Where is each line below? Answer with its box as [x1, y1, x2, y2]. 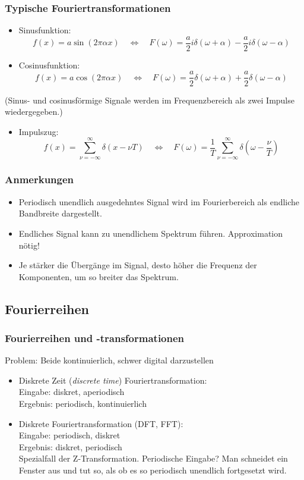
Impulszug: [18, 125, 59, 137]
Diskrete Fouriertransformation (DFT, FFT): [18, 417, 183, 429]
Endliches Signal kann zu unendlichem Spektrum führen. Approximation [18, 227, 283, 239]
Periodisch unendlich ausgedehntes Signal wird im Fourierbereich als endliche [18, 195, 300, 208]
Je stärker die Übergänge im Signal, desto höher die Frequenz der [18, 259, 257, 271]
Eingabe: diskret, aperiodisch [18, 385, 125, 398]
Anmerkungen [5, 172, 74, 187]
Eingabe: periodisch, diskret [18, 429, 121, 441]
